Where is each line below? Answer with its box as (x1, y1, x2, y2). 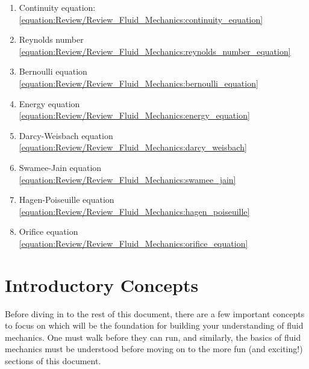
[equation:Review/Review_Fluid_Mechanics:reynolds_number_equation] (19, 45, 291, 57)
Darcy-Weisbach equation (19, 129, 113, 141)
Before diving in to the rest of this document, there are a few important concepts (5, 307, 305, 320)
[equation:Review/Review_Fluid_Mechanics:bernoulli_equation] (19, 76, 258, 89)
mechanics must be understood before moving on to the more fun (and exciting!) (5, 343, 303, 355)
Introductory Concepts (5, 272, 199, 297)
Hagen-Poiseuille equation (19, 193, 114, 206)
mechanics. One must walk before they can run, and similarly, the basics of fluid (5, 330, 301, 343)
